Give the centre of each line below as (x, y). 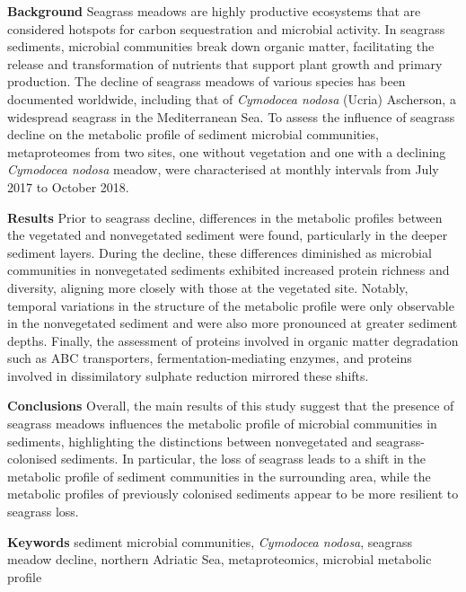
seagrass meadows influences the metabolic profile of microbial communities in (222, 424)
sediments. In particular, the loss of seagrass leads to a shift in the (243, 459)
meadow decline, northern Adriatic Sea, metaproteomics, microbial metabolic (220, 559)
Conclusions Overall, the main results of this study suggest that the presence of (231, 406)
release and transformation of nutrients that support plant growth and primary (225, 63)
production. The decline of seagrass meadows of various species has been (207, 81)
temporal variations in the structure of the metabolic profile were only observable (231, 305)
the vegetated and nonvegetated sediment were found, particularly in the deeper (228, 235)
